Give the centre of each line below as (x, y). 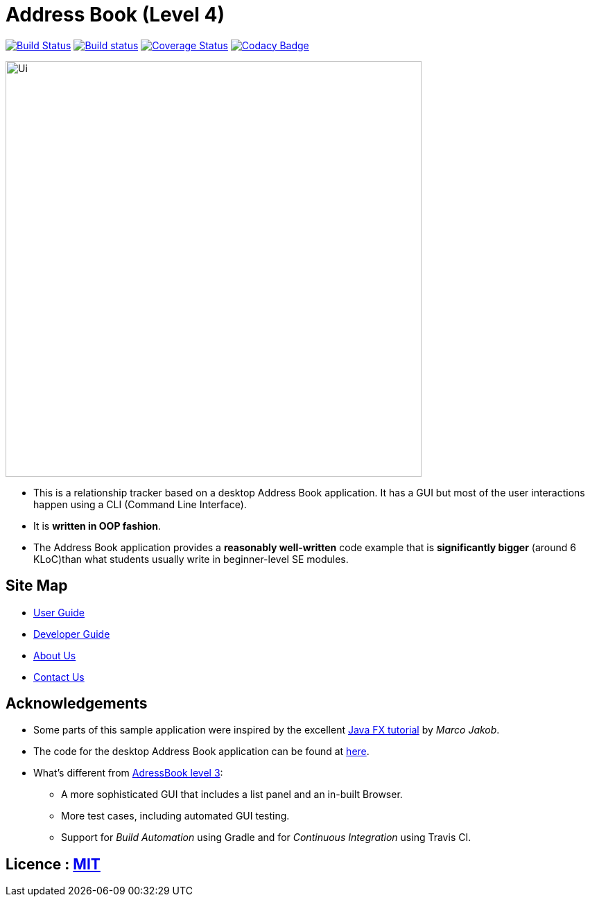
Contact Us (59, 677)
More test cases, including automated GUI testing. (175, 816)
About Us (55, 655)
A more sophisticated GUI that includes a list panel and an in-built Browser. (232, 795)
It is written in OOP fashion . (97, 526)
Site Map (37, 586)
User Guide (59, 612)
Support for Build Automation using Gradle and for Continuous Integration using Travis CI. (266, 838)
